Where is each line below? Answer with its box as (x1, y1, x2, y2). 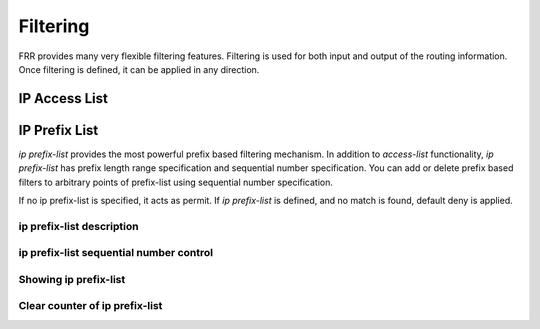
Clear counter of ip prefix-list (18, 299, 163, 313)
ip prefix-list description (18, 219, 139, 233)
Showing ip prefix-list (18, 272, 126, 286)
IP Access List (18, 90, 109, 107)
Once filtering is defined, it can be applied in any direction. (18, 63, 260, 75)
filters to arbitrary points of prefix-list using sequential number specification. (18, 176, 334, 188)
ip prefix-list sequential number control (18, 246, 214, 260)
